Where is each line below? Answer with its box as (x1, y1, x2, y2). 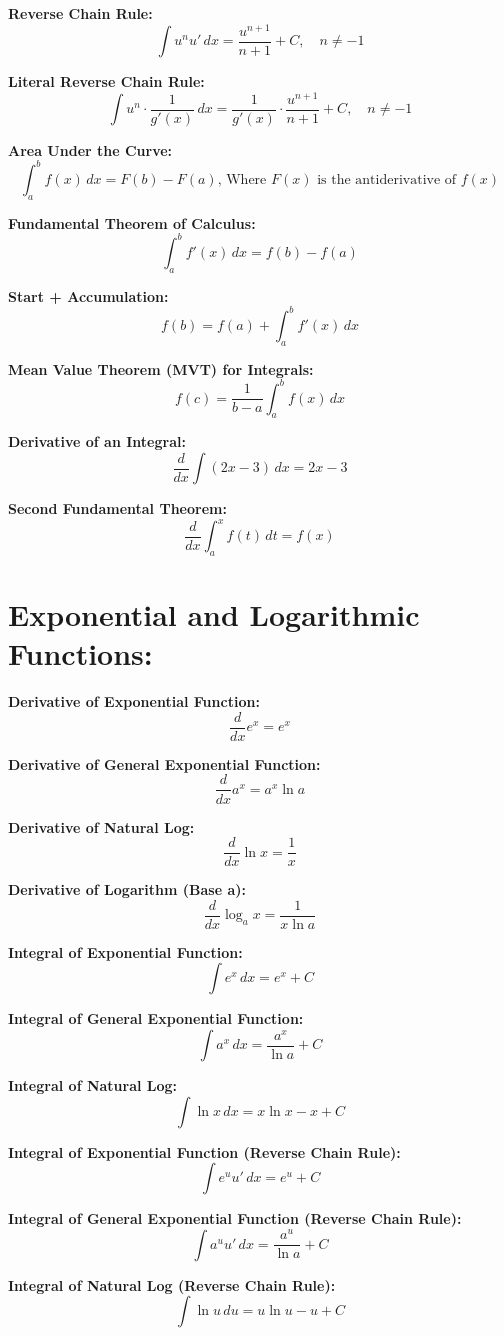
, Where (217, 172, 267, 187)
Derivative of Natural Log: (8, 816, 195, 837)
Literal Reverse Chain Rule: (8, 71, 205, 92)
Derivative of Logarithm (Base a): (8, 879, 246, 900)
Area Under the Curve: (8, 139, 173, 160)
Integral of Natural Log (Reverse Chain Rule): (8, 1274, 336, 1295)
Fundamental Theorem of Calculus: (8, 212, 256, 233)
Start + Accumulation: (8, 285, 169, 306)
